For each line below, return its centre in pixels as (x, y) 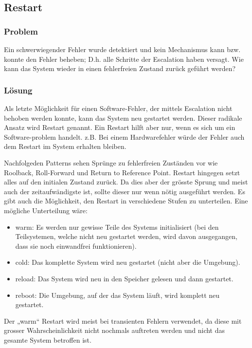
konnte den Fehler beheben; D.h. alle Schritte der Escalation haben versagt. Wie (124, 59)
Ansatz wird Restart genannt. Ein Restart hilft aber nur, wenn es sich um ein (120, 127)
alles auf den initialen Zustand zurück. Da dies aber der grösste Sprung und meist (126, 182)
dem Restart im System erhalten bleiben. (65, 146)
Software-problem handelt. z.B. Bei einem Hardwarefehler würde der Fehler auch (124, 137)
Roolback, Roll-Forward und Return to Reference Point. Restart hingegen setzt (122, 172)
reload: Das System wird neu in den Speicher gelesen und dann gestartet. (124, 278)
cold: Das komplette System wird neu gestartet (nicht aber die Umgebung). (128, 262)
